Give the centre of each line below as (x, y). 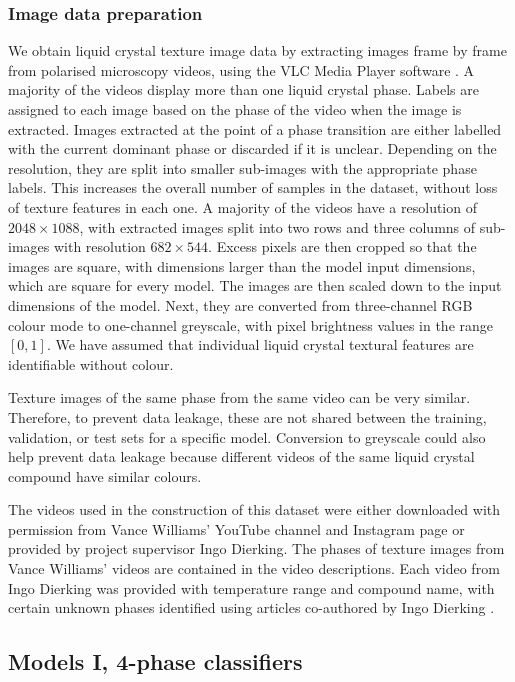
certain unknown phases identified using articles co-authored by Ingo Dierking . (251, 607)
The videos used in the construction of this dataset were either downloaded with (254, 509)
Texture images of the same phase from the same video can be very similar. (239, 397)
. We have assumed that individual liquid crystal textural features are (260, 344)
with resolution (99, 246)
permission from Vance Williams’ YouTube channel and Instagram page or (236, 528)
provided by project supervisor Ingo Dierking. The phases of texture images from (256, 548)
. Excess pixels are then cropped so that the (342, 246)
